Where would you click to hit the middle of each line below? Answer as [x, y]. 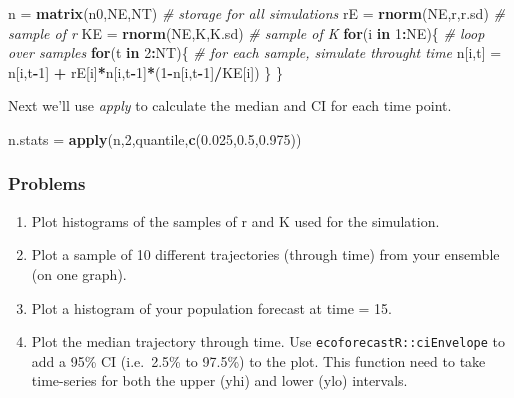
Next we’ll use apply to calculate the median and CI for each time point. [230, 105]
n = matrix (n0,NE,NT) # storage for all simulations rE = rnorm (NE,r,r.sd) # [256, 13]
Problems [47, 183]
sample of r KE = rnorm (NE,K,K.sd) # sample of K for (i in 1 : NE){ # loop [246, 32]
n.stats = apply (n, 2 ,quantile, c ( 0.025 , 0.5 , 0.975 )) [155, 138]
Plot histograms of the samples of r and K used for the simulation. [235, 220]
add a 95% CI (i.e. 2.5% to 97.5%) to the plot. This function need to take [258, 360]
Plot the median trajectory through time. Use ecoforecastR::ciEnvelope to [268, 341]
